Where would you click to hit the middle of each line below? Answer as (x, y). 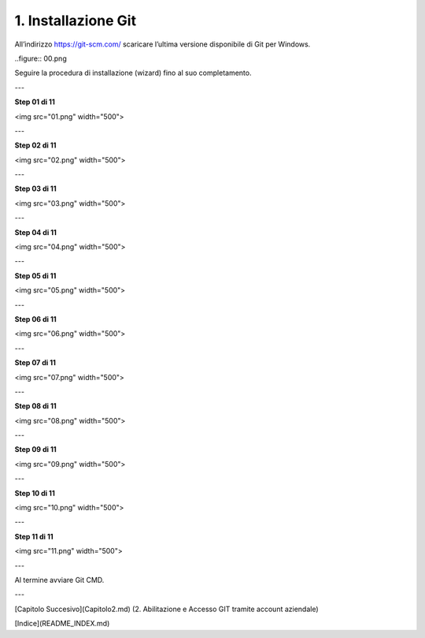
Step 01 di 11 (35, 102)
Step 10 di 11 (35, 493)
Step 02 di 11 (35, 145)
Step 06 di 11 (35, 319)
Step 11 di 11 (34, 536)
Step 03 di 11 (35, 188)
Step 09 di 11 (35, 450)
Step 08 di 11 (35, 406)
